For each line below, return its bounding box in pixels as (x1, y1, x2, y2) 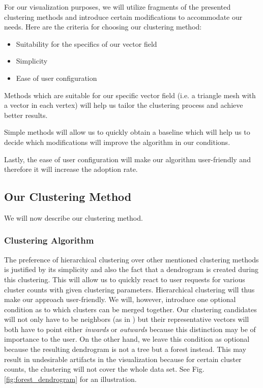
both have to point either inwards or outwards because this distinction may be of (4, 323, 256, 334)
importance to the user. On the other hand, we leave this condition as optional (4, 334, 250, 344)
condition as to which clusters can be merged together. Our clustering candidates (4, 304, 257, 314)
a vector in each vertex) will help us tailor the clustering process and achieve (4, 100, 243, 110)
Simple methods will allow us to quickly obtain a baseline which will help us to (4, 127, 250, 137)
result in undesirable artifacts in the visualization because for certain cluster (4, 353, 242, 364)
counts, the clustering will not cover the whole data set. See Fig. (4, 364, 204, 374)
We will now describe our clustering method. (4, 212, 143, 223)
